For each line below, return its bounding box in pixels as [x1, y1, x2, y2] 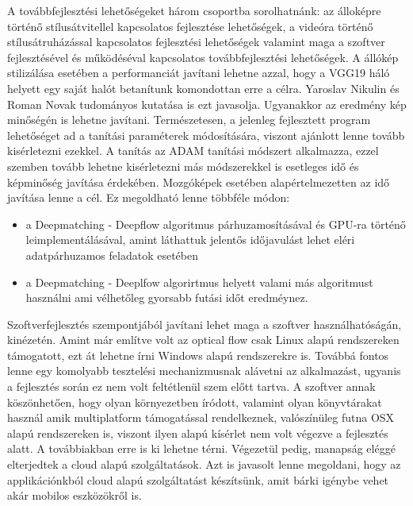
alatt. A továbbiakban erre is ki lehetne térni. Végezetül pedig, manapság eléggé [7, 440, 396, 457]
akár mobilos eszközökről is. [7, 487, 142, 504]
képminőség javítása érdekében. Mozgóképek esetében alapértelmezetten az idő [7, 173, 390, 190]
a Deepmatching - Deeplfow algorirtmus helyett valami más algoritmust [25, 273, 373, 290]
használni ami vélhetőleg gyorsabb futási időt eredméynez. [25, 289, 308, 306]
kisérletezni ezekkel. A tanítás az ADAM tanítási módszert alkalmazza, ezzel [7, 142, 379, 159]
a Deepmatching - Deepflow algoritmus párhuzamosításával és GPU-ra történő [25, 215, 406, 232]
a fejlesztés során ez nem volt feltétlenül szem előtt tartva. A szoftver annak [7, 378, 376, 395]
